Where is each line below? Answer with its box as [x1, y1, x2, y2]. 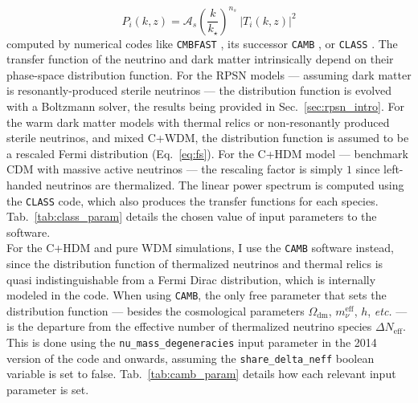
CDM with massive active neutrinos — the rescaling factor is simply [6, 161, 343, 177]
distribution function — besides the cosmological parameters [6, 302, 305, 319]
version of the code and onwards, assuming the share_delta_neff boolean [6, 349, 375, 366]
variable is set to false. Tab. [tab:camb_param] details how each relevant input [6, 365, 396, 382]
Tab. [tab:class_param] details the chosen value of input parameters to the [6, 208, 377, 225]
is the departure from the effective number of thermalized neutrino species [6, 318, 372, 335]
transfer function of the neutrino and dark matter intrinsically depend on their [6, 51, 394, 67]
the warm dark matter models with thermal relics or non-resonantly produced [6, 113, 390, 130]
